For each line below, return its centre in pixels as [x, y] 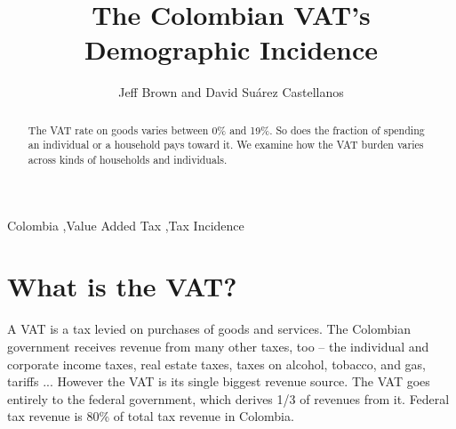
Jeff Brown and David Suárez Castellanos [231, 92]
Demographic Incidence [231, 49]
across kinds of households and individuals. [128, 160]
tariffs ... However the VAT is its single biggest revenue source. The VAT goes [219, 381]
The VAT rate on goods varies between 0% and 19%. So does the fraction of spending [226, 130]
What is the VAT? [122, 286]
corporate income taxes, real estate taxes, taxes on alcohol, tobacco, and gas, [217, 364]
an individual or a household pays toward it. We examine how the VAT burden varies [226, 145]
